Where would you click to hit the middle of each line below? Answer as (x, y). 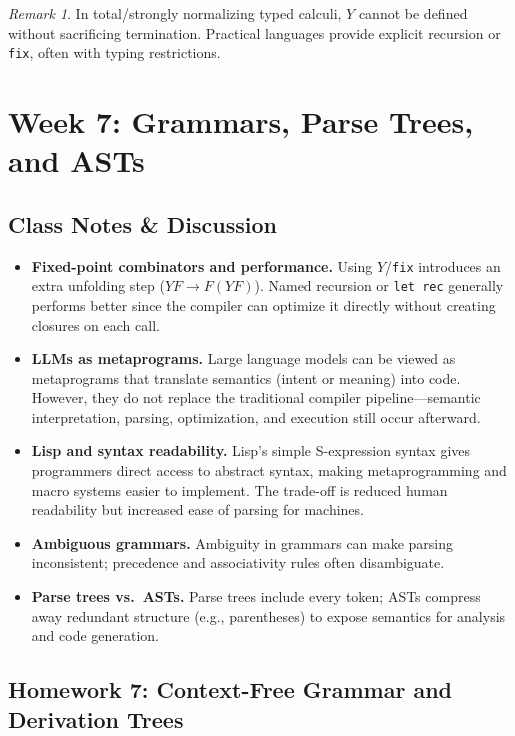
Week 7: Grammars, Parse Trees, (241, 121)
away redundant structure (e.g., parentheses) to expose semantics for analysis (268, 615)
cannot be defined (413, 13)
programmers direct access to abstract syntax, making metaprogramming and (269, 470)
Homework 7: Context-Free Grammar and (230, 689)
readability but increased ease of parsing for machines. (197, 509)
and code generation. (95, 635)
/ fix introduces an (443, 265)
